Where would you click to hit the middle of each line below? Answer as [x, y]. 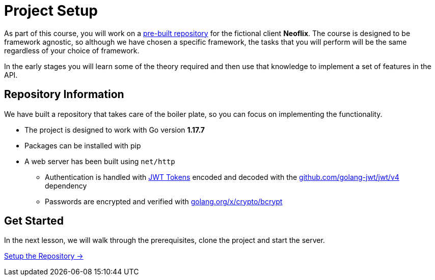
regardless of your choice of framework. [72, 50]
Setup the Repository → [44, 256]
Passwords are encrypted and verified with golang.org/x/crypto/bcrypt [164, 201]
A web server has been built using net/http [100, 161]
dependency [66, 185]
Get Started [34, 221]
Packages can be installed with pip [83, 145]
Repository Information [64, 95]
